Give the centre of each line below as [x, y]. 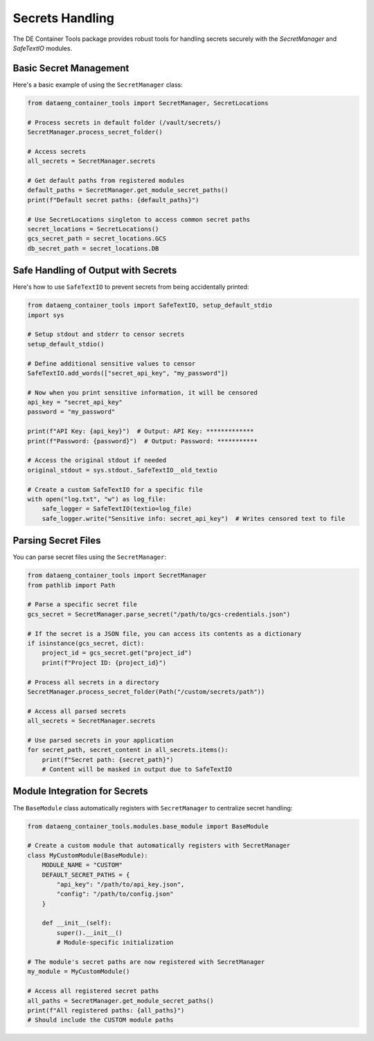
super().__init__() [89, 933]
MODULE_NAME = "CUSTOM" [82, 865]
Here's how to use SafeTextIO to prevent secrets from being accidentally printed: [131, 287]
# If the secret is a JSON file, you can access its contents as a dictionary [164, 633]
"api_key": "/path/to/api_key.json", [121, 884]
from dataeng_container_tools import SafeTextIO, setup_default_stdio [150, 305]
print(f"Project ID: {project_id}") [104, 662]
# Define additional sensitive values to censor [112, 363]
